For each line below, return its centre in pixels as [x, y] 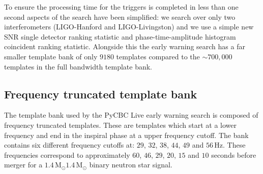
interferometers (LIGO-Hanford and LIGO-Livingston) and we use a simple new [129, 27]
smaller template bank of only [51, 56]
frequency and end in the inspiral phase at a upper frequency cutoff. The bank [126, 135]
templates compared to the [158, 56]
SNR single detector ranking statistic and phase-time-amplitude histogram [120, 36]
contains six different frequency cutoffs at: [69, 145]
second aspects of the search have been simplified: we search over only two [120, 16]
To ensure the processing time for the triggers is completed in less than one [121, 7]
